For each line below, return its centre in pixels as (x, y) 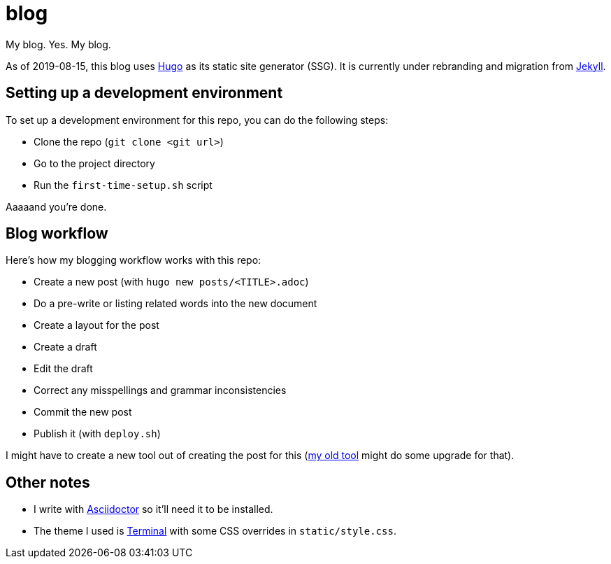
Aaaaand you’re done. (56, 206)
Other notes (48, 482)
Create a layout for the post (96, 325)
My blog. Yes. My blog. (58, 44)
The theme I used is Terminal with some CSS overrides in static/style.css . (215, 531)
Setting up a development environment (144, 93)
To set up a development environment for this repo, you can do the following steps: (197, 120)
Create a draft (65, 347)
